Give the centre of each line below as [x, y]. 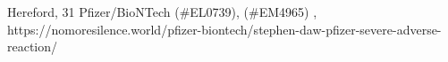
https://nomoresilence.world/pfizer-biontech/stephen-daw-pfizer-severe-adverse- [224, 29]
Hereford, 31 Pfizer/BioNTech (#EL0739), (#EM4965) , [162, 12]
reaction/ [33, 46]
